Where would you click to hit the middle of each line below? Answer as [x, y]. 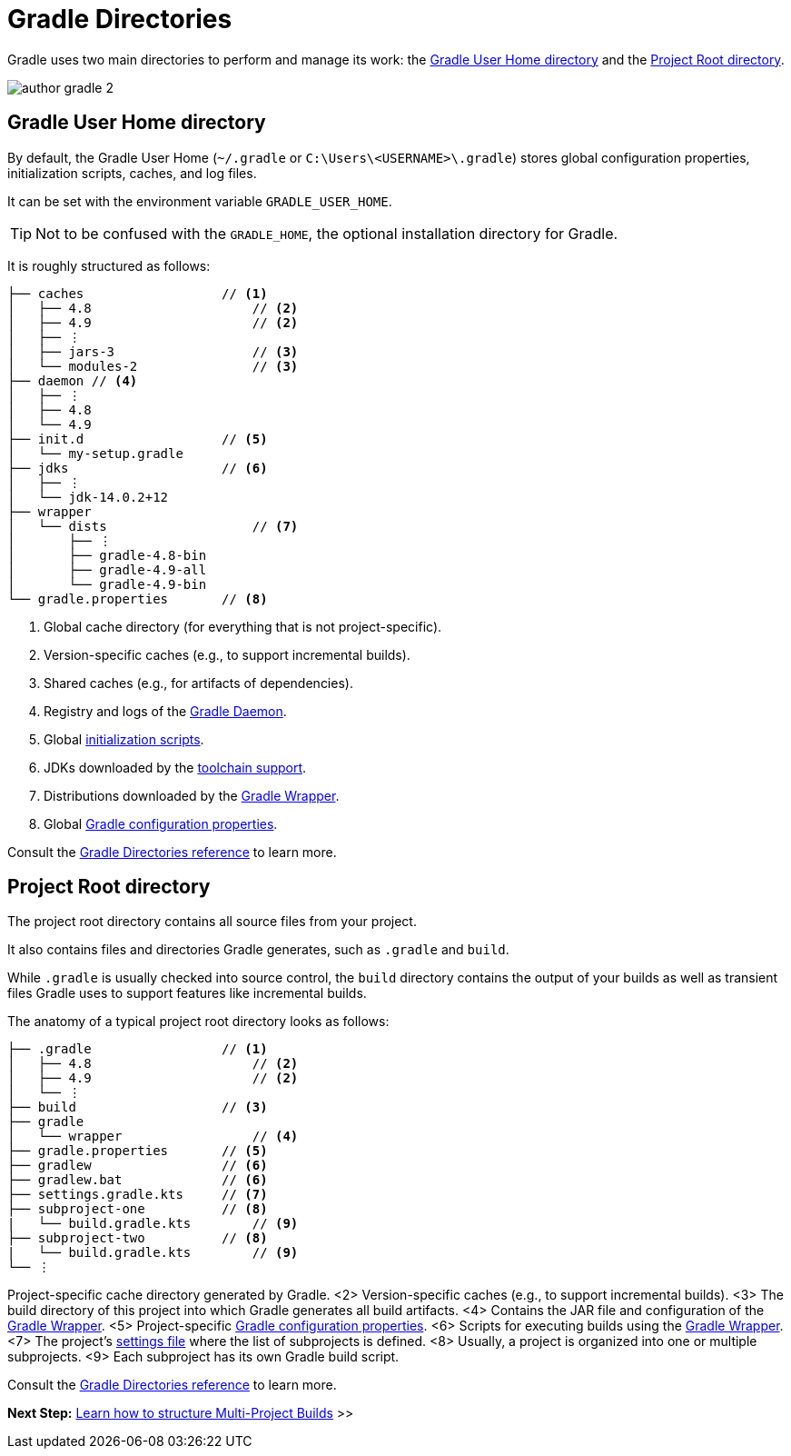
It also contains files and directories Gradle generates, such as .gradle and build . [258, 950]
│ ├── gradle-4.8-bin [107, 555]
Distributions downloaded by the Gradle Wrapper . [192, 795]
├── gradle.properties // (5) [138, 1151]
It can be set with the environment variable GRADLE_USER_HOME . [200, 201]
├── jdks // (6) [138, 468]
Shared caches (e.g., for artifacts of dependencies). [198, 683]
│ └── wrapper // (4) [153, 1137]
